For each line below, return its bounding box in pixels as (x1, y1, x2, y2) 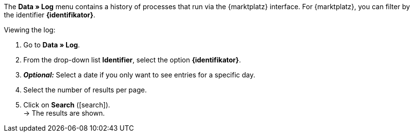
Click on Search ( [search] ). (23, 101, 110, 109)
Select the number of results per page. (23, 86, 147, 94)
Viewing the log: (4, 26, 55, 34)
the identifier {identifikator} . (4, 11, 96, 19)
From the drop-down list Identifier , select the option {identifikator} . (23, 56, 241, 64)
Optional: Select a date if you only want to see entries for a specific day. (23, 71, 256, 79)
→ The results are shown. (23, 109, 105, 117)
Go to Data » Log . (23, 41, 80, 49)
